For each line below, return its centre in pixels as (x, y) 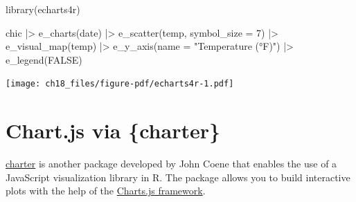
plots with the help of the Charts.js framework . (106, 191)
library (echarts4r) (43, 9)
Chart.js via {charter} (113, 130)
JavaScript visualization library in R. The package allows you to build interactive (178, 177)
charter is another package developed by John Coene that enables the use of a (171, 164)
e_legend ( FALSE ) (44, 59)
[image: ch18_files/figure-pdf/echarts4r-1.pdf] (120, 84)
